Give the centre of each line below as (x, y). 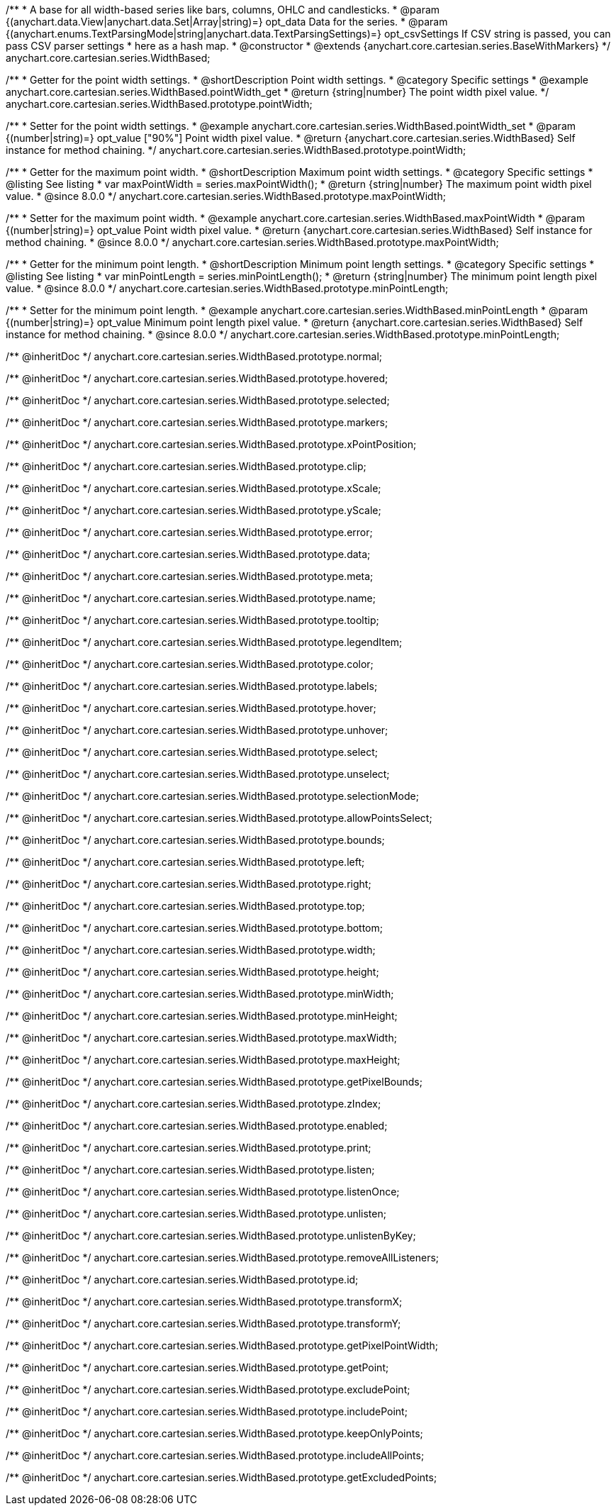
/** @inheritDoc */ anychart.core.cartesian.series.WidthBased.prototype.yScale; (194, 510)
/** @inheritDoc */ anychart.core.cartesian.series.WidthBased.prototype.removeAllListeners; (223, 1258)
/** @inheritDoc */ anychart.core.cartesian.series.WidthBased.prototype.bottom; (195, 928)
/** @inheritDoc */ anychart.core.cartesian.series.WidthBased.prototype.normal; (194, 356)
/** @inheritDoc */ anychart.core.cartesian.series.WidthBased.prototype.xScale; (194, 488)
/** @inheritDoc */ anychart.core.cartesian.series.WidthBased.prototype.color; (190, 664)
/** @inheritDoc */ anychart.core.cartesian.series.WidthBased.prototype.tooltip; (192, 620)
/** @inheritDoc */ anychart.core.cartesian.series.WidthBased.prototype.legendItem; (204, 642)
